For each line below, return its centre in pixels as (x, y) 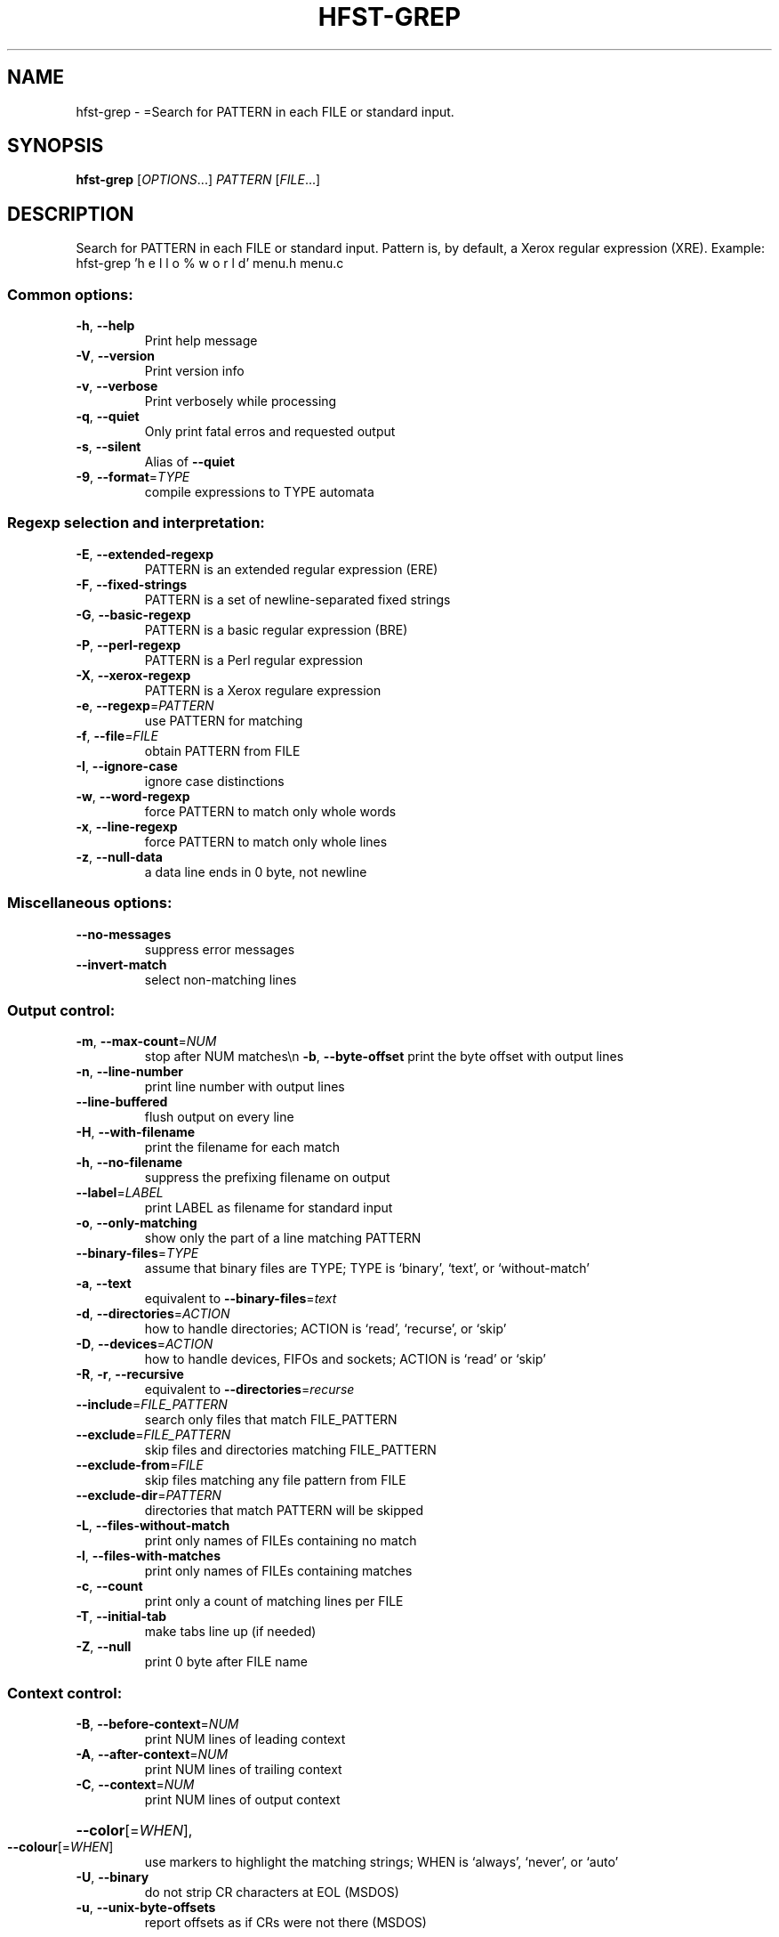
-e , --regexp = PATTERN (145, 705)
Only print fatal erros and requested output (270, 432)
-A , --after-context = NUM (152, 1755)
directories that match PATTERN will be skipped (284, 1511)
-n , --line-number (130, 1072)
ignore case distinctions (214, 781)
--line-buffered (122, 1102)
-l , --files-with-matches (148, 1556)
